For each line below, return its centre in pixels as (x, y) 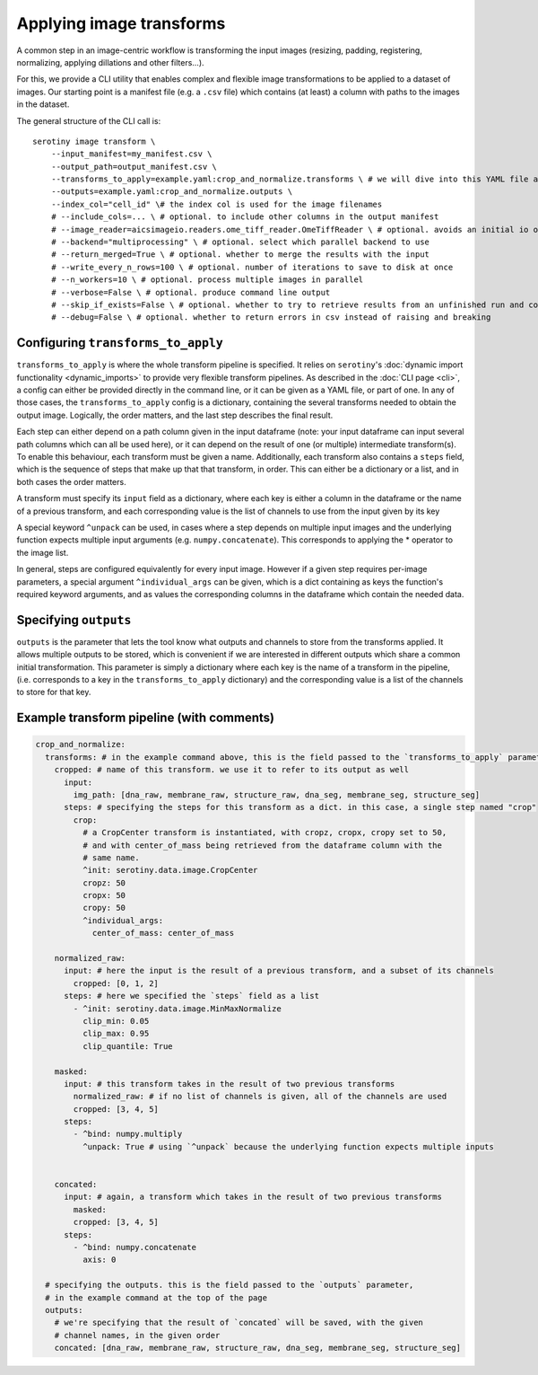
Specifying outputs (74, 620)
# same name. (111, 857)
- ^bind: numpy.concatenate (135, 1247)
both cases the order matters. (71, 481)
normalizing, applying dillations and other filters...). (111, 62)
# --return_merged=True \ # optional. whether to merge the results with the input (240, 255)
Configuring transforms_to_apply (120, 343)
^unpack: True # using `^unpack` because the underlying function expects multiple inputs (288, 1146)
